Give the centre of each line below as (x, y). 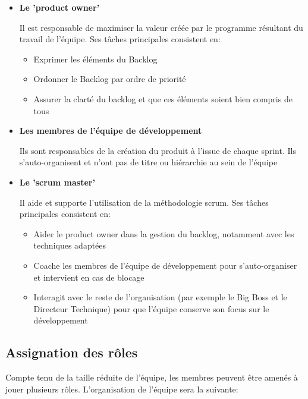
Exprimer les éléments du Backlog (95, 59)
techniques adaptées (70, 245)
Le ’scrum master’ (57, 182)
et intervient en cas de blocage (89, 277)
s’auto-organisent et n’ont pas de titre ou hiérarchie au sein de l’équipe (148, 162)
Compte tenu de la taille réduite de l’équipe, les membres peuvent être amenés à (152, 377)
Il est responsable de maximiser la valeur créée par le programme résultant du (161, 27)
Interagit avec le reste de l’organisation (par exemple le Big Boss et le (160, 297)
